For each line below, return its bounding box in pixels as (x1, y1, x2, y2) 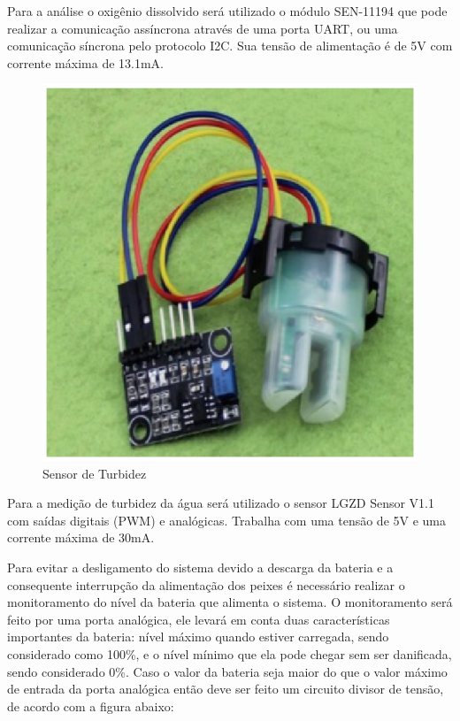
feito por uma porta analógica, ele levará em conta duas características (7, 610, 390, 628)
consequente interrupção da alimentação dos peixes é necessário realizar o (7, 575, 405, 594)
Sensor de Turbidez (42, 464, 147, 482)
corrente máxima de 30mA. (7, 528, 155, 547)
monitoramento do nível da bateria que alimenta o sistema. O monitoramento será (7, 593, 453, 611)
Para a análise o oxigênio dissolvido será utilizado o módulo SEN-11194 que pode (7, 2, 448, 19)
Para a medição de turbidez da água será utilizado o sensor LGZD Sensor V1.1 (7, 494, 434, 512)
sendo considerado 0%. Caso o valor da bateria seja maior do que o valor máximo (7, 662, 448, 680)
